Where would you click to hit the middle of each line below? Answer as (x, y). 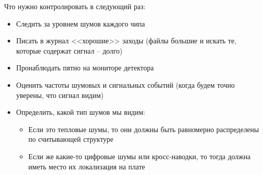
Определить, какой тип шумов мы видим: (81, 112)
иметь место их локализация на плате (87, 166)
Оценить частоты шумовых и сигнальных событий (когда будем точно (125, 84)
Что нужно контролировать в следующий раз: (75, 6)
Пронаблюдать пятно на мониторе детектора (85, 68)
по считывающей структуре (71, 139)
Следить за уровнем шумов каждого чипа (80, 23)
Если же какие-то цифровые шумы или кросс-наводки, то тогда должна (139, 156)
